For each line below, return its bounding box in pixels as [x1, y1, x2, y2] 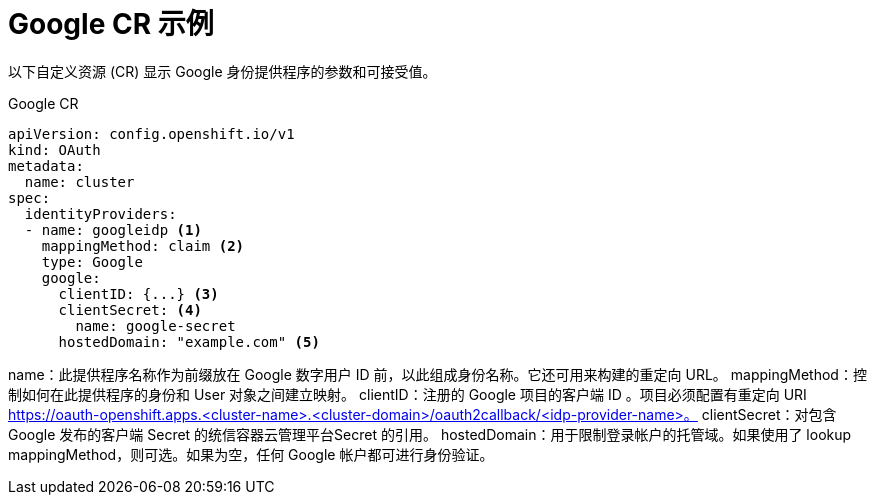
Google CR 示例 [8, 7, 214, 41]
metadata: [8, 157, 84, 174]
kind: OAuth [8, 141, 101, 158]
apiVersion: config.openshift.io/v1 [8, 125, 295, 142]
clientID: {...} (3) [58, 285, 219, 302]
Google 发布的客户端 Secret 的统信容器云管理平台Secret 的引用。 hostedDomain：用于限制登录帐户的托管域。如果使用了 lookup [8, 425, 852, 443]
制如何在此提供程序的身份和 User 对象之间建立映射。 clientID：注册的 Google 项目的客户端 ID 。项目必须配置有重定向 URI [8, 385, 807, 403]
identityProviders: [24, 205, 177, 222]
